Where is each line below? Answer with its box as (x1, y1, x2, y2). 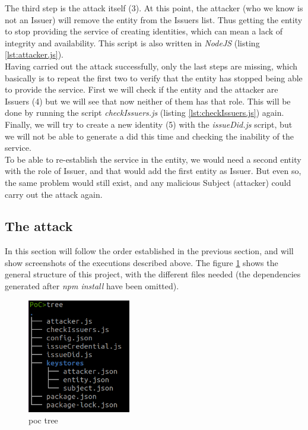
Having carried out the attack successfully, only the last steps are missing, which (5, 59, 298, 72)
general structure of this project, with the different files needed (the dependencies (5, 268, 301, 280)
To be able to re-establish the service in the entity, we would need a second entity (5, 153, 301, 165)
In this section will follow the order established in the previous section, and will (5, 245, 294, 257)
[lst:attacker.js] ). (5, 48, 63, 61)
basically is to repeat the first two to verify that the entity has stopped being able (5, 71, 303, 84)
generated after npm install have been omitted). (5, 280, 179, 292)
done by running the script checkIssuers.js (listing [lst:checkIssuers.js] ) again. (5, 106, 284, 119)
